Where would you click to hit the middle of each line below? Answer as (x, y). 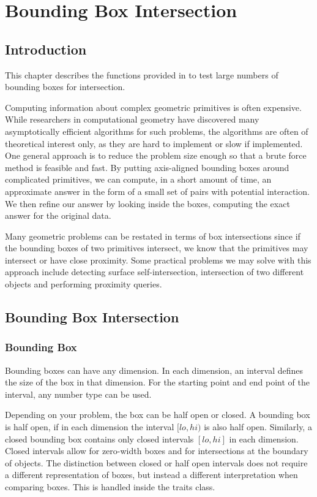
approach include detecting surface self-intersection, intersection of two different (155, 272)
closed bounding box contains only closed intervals (99, 438)
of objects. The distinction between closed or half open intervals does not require (156, 462)
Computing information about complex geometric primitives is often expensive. (153, 107)
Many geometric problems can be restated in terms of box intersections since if (153, 236)
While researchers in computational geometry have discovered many (132, 119)
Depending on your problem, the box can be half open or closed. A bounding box (158, 415)
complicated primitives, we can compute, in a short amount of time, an (138, 179)
